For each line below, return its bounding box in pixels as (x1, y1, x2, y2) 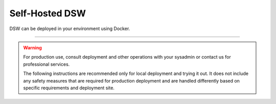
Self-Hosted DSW (9, 8, 86, 19)
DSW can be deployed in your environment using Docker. (9, 25, 130, 32)
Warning (23, 44, 42, 50)
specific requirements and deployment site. (23, 85, 115, 91)
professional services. (23, 61, 70, 67)
